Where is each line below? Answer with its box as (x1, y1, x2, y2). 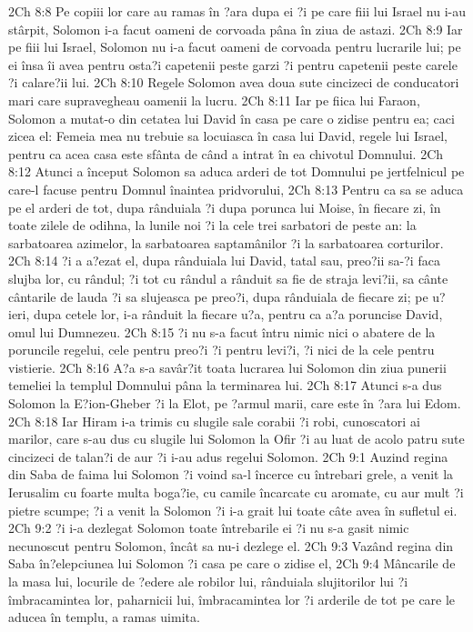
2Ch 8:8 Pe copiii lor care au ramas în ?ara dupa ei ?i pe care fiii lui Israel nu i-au (8, 2, 467, 20)
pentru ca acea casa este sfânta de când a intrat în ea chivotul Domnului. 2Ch (8, 144, 444, 163)
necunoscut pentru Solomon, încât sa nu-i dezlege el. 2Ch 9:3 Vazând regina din (8, 536, 454, 555)
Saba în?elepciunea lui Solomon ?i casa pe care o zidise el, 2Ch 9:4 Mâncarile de (8, 554, 456, 573)
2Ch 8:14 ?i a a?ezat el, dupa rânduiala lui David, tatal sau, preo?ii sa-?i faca (8, 251, 440, 270)
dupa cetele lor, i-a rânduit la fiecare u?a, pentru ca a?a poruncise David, (34, 305, 443, 324)
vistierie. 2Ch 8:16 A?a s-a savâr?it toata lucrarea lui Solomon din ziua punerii (8, 357, 447, 376)
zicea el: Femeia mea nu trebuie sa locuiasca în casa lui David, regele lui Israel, (8, 126, 448, 145)
